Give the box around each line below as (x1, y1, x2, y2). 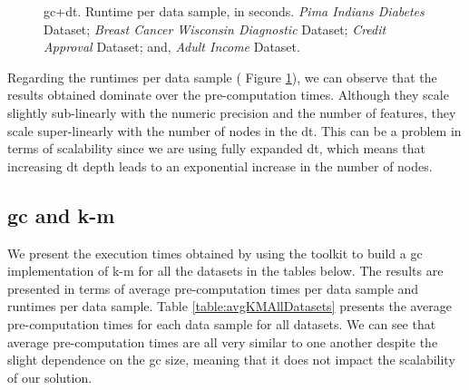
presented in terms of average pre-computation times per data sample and (7, 278, 419, 297)
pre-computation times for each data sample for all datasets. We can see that (7, 314, 436, 333)
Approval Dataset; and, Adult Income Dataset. (44, 37, 300, 56)
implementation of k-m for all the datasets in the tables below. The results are (7, 261, 444, 280)
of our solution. (7, 367, 93, 386)
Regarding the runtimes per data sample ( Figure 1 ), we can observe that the (7, 67, 437, 86)
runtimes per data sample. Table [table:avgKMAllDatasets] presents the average (7, 297, 453, 316)
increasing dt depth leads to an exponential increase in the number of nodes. (7, 156, 433, 175)
